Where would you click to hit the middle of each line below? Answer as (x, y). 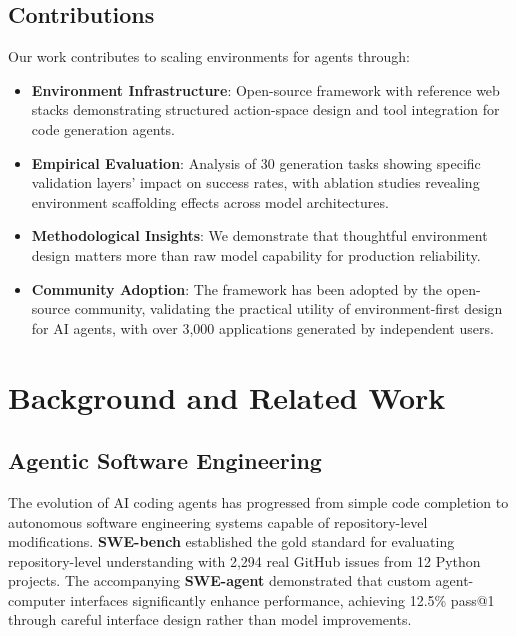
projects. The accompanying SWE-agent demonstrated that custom (219, 580)
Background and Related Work (227, 396)
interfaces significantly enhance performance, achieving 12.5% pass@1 (282, 599)
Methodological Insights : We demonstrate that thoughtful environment (259, 235)
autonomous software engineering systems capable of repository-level (218, 521)
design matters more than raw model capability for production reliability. (256, 254)
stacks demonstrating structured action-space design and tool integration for (265, 109)
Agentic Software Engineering (165, 460)
